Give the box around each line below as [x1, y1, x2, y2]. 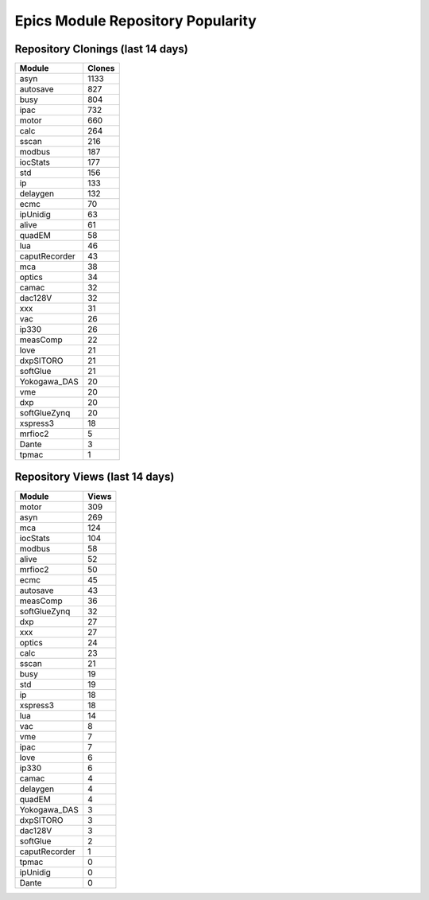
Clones [87, 63, 115, 74]
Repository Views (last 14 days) [14, 470, 175, 484]
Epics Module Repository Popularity [14, 12, 257, 29]
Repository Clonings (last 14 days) [14, 42, 188, 56]
